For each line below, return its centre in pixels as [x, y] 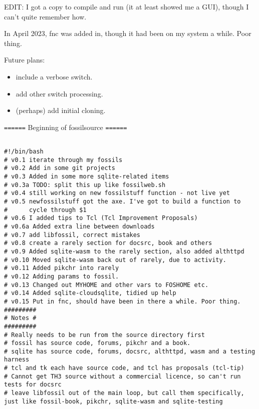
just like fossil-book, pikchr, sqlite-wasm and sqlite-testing [113, 401]
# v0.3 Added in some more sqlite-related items [87, 177]
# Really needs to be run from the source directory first [104, 335]
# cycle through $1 [45, 210]
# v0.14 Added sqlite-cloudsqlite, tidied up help [90, 293]
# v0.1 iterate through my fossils [63, 160]
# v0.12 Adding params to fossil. [62, 276]
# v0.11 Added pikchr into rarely [62, 268]
